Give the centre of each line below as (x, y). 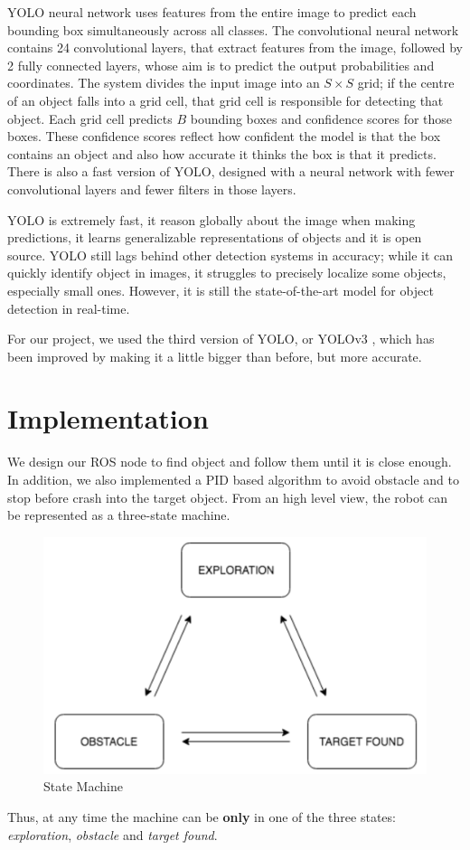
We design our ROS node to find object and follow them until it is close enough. (230, 462)
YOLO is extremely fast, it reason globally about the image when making (211, 219)
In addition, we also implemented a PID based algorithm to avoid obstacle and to (233, 479)
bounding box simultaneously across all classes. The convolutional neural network (233, 29)
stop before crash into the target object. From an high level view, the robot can (228, 497)
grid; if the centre (406, 83)
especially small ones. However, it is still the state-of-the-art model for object (221, 290)
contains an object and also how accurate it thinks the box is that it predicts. (222, 153)
